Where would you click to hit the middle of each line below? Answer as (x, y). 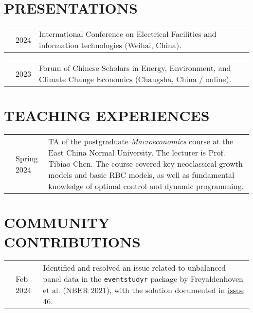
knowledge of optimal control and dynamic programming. (146, 186)
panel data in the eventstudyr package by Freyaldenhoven (143, 278)
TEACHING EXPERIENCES (107, 115)
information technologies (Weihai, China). (110, 45)
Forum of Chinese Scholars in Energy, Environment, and (135, 68)
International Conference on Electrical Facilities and (128, 34)
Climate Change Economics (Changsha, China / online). (135, 79)
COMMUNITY (57, 222)
